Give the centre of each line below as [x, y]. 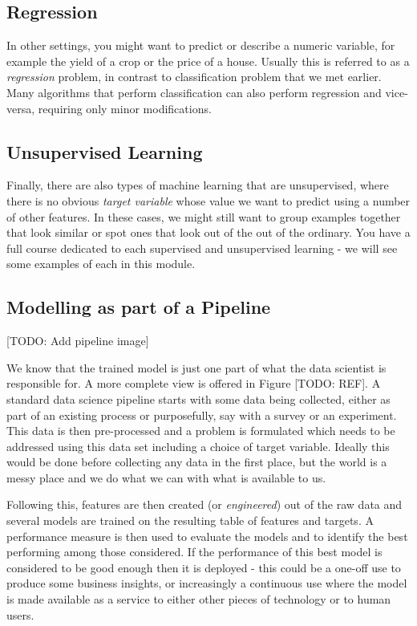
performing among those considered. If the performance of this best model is [194, 552]
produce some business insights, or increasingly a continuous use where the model [207, 583]
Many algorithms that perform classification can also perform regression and [194, 92]
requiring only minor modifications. [125, 108]
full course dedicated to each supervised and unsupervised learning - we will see [202, 248]
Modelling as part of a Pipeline [139, 307]
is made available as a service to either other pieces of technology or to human [199, 599]
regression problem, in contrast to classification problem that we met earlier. [194, 77]
